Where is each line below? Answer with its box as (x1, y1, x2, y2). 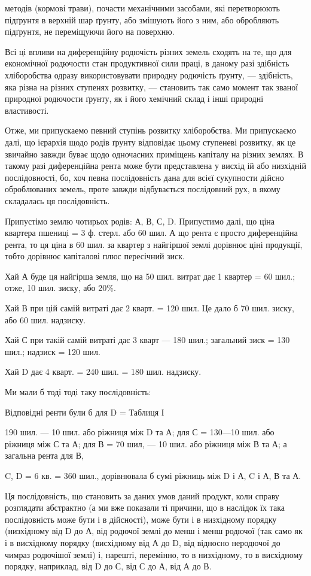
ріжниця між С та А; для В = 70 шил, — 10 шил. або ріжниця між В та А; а (5, 437, 287, 450)
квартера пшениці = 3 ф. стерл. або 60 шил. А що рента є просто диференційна (5, 226, 298, 239)
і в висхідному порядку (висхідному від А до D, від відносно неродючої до (5, 536, 280, 548)
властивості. (5, 104, 49, 116)
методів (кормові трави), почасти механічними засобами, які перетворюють (5, 2, 280, 14)
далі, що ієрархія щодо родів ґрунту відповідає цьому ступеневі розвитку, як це (5, 135, 296, 148)
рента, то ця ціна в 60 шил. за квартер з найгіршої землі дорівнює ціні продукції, (5, 238, 303, 250)
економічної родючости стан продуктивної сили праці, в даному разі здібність (5, 57, 289, 69)
